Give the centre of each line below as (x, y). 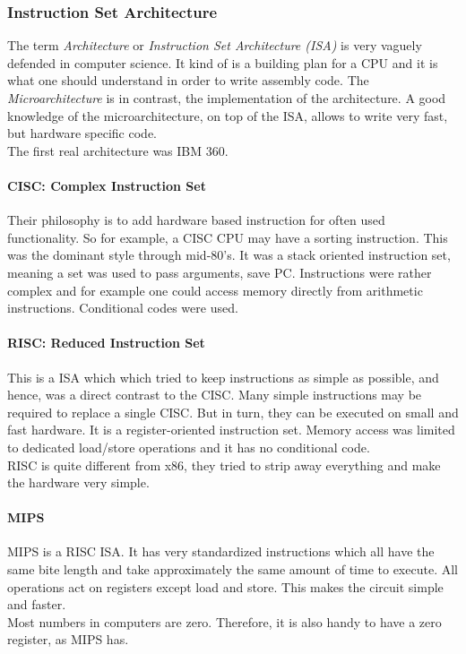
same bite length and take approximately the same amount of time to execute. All (233, 569)
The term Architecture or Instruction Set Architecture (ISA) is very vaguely (215, 45)
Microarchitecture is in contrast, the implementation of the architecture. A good (227, 98)
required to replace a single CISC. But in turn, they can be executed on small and (233, 412)
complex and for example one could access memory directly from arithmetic (215, 290)
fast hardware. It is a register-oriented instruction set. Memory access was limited (231, 430)
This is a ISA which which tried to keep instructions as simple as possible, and (223, 377)
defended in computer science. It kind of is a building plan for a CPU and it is (223, 62)
